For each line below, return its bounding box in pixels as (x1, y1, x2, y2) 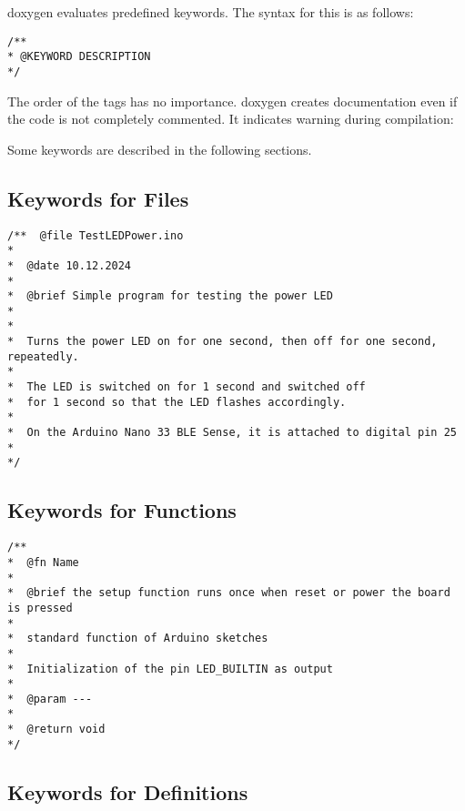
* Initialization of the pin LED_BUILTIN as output (7, 662, 333, 675)
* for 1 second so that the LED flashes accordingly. (7, 395, 347, 409)
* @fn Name (7, 555, 79, 569)
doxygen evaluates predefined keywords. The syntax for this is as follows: (7, 3, 414, 21)
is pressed (7, 601, 73, 614)
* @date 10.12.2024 (7, 259, 132, 272)
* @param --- (7, 692, 93, 705)
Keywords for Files (7, 184, 189, 212)
